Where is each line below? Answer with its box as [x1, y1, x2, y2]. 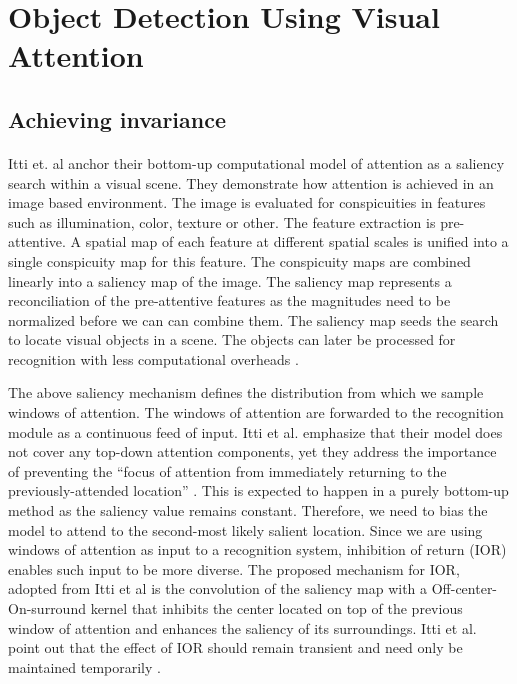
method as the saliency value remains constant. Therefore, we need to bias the [8, 500, 488, 521]
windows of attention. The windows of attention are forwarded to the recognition [8, 402, 504, 423]
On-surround [8, 598, 86, 618]
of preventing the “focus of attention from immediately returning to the [8, 460, 447, 481]
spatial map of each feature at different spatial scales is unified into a [85, 231, 509, 252]
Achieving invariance [8, 103, 227, 134]
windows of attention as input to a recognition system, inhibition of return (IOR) [8, 539, 507, 560]
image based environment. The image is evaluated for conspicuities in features [8, 192, 486, 213]
